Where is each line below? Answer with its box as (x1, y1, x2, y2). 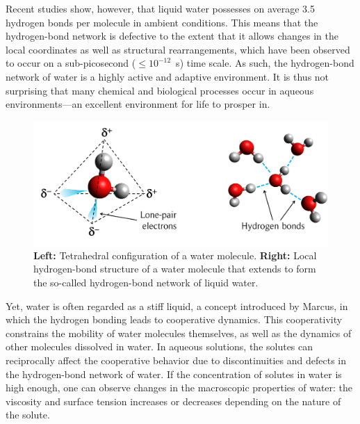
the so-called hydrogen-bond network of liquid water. (33, 275, 259, 289)
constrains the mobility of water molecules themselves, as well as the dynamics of (6, 325, 352, 340)
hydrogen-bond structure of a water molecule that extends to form (33, 261, 316, 276)
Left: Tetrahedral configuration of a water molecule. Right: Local (33, 247, 317, 262)
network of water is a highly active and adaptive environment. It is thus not (6, 69, 329, 83)
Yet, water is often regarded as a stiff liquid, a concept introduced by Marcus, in (6, 298, 348, 313)
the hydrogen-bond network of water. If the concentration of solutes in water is (6, 366, 342, 381)
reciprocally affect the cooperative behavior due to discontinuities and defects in (6, 352, 346, 367)
